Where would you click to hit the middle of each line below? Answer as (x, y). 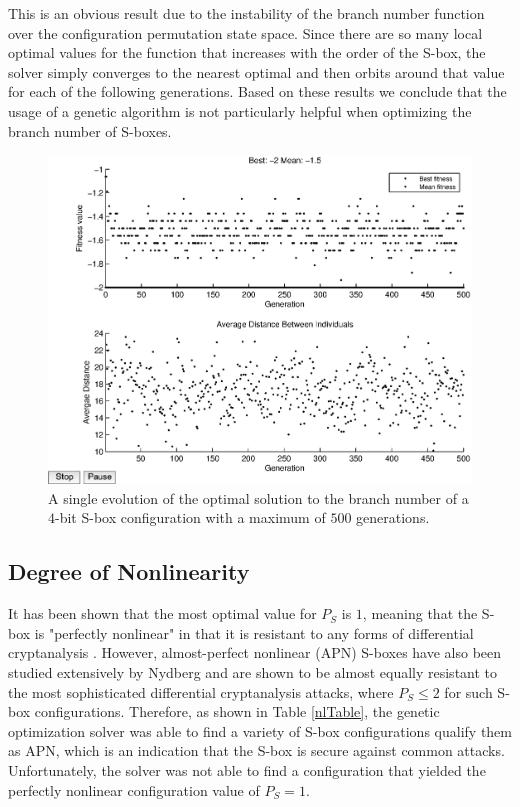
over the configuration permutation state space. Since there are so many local (245, 32)
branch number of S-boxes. (90, 130)
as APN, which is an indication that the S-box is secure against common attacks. (256, 750)
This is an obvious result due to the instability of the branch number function (246, 13)
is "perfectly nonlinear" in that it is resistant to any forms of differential (254, 632)
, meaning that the (420, 613)
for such (468, 691)
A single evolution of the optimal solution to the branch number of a (258, 497)
